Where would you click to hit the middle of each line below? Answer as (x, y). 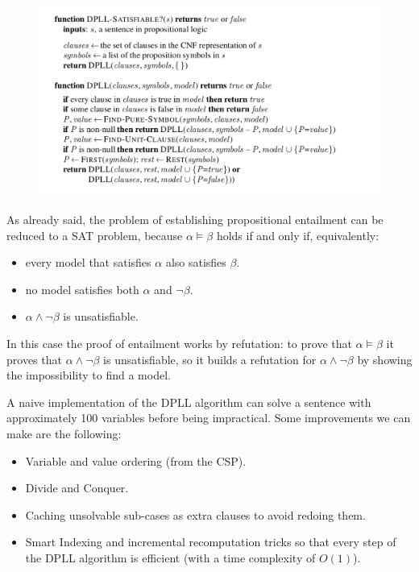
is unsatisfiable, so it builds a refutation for (210, 359)
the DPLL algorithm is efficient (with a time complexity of (170, 557)
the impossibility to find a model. (89, 375)
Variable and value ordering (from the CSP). (136, 460)
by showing (385, 359)
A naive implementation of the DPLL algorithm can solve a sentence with (189, 402)
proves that (34, 359)
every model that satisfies (88, 262)
